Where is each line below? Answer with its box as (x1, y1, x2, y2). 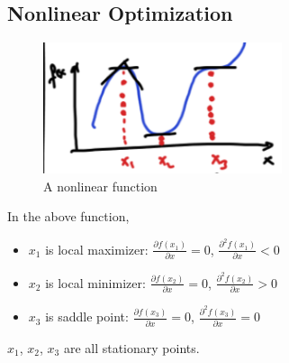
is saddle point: (45, 307, 129, 326)
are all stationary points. (63, 338, 200, 357)
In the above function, (7, 207, 130, 226)
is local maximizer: (45, 239, 149, 258)
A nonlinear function (43, 176, 158, 195)
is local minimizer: (45, 273, 146, 292)
